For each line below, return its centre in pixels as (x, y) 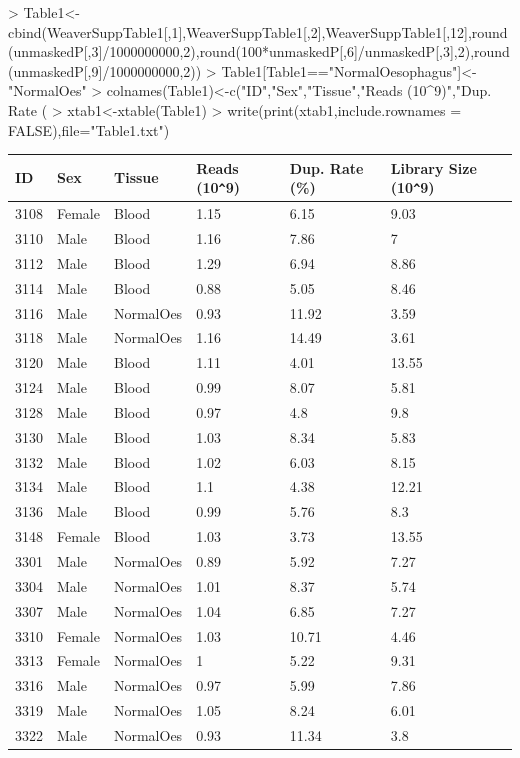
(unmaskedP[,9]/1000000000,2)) (105, 70)
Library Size (433, 167)
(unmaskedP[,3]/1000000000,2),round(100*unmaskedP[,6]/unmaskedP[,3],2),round (259, 51)
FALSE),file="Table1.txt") (89, 129)
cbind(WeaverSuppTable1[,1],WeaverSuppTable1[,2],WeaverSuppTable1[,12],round (258, 31)
